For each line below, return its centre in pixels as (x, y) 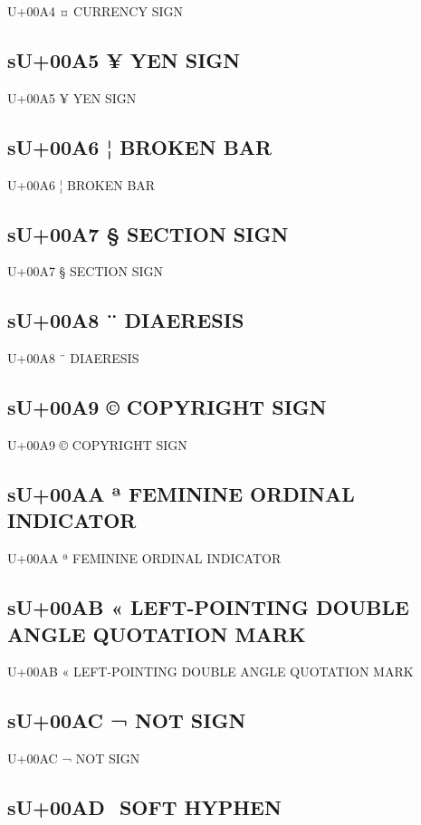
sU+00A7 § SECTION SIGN (148, 233)
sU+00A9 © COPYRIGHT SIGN (167, 407)
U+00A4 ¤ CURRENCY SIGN (95, 11)
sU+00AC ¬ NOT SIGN (127, 720)
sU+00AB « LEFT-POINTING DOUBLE (208, 607)
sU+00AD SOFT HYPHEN (144, 807)
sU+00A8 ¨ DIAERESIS (126, 320)
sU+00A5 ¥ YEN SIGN (124, 59)
